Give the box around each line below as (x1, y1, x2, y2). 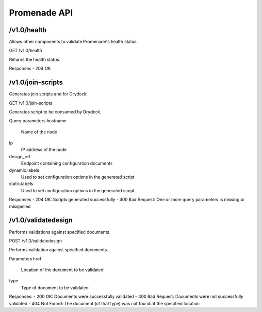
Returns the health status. (9, 56, 61, 62)
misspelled (9, 203, 31, 209)
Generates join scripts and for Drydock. (9, 91, 88, 97)
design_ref (9, 153, 31, 159)
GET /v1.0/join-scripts (9, 100, 53, 106)
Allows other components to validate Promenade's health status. (9, 39, 138, 45)
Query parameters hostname (9, 118, 66, 124)
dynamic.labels (9, 167, 40, 173)
